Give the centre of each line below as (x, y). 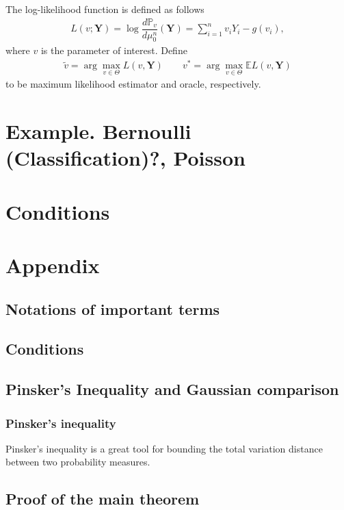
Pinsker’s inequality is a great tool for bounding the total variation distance (164, 448)
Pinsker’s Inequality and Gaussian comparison (172, 389)
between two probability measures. (78, 462)
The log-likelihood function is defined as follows (105, 9)
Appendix (53, 265)
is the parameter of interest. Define (114, 50)
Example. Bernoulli (98, 131)
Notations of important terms (113, 308)
